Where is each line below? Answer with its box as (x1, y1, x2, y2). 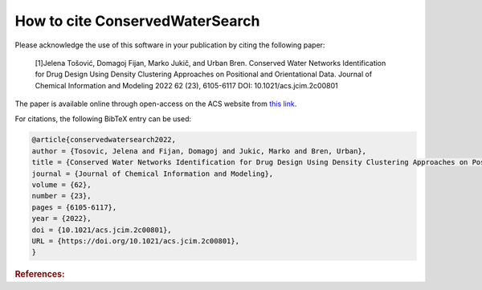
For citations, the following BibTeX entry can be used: (14, 113, 192, 124)
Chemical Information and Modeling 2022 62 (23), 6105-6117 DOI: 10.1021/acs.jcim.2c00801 (35, 80, 338, 90)
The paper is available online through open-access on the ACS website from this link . (14, 99, 297, 108)
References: (14, 269, 65, 280)
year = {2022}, (31, 214, 92, 223)
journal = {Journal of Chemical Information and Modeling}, (31, 169, 274, 178)
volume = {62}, (31, 181, 92, 190)
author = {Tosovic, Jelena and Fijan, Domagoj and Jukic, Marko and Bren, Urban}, (31, 146, 367, 156)
